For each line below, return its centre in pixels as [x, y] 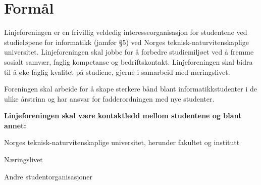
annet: [15, 125]
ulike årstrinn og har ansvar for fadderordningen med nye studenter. [109, 98]
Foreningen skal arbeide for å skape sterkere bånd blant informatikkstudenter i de [130, 89]
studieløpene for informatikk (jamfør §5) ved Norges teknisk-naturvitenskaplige [126, 42]
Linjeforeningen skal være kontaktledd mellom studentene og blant [123, 115]
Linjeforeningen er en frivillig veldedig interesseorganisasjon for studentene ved [126, 32]
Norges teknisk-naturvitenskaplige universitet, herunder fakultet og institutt [122, 142]
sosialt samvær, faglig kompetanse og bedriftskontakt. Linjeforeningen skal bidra [128, 61]
